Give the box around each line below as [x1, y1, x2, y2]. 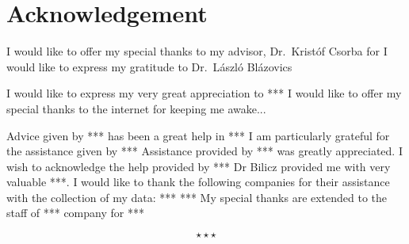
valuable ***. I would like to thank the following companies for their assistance [6, 173, 390, 190]
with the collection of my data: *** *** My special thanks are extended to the [6, 189, 388, 205]
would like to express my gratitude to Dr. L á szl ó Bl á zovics [6, 58, 292, 74]
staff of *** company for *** [6, 204, 144, 221]
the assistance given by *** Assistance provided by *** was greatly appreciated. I [6, 143, 403, 159]
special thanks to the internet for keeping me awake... [6, 100, 266, 116]
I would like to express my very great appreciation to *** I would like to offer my [6, 85, 402, 101]
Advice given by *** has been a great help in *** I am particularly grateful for [6, 127, 390, 143]
